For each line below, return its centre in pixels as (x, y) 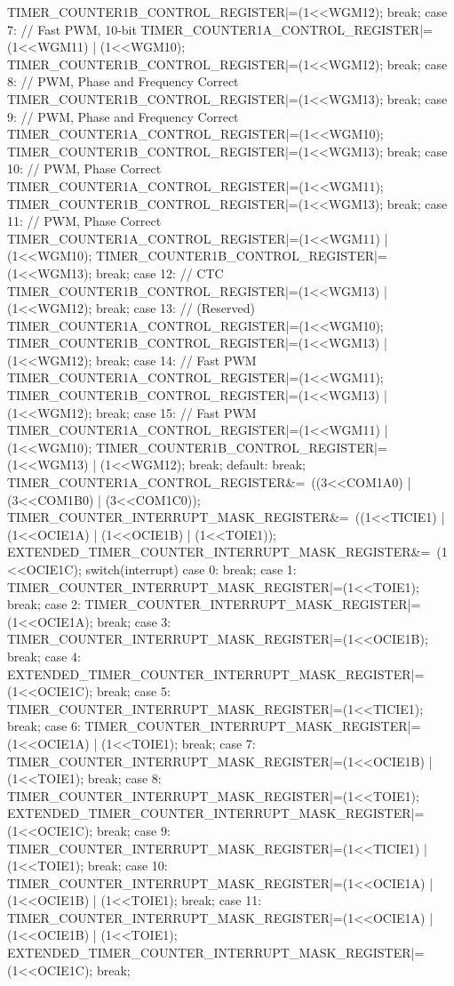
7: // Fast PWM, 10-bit (72, 29)
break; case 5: (133, 691)
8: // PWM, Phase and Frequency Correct (123, 81)
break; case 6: (44, 726)
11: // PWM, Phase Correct (84, 221)
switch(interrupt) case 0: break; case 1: (191, 569)
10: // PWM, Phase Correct (84, 168)
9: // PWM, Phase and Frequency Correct (123, 116)
